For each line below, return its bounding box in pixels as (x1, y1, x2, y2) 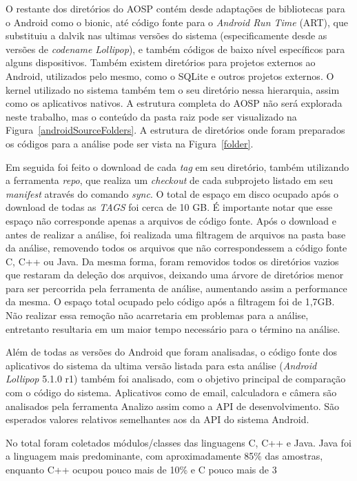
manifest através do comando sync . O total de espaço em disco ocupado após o (6, 186, 339, 201)
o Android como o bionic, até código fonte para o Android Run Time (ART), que (6, 14, 348, 29)
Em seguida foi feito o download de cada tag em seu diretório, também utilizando (6, 159, 349, 174)
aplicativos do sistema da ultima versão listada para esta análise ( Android (6, 358, 317, 372)
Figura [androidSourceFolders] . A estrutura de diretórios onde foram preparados (6, 123, 345, 137)
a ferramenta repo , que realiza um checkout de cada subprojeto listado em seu (6, 173, 333, 187)
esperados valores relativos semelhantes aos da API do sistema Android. (6, 412, 309, 427)
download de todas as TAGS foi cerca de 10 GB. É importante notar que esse (6, 200, 333, 214)
